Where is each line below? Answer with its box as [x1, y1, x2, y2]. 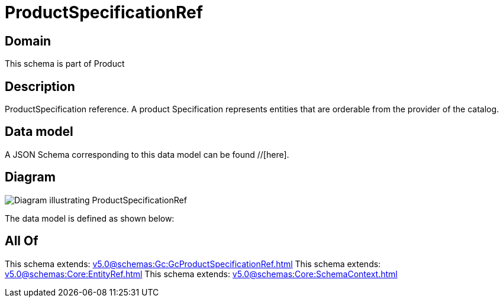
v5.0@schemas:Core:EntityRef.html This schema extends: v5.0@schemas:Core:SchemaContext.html [5, 268, 398, 279]
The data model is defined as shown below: [5, 213, 175, 223]
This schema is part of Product [5, 59, 125, 69]
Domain [5, 33, 51, 48]
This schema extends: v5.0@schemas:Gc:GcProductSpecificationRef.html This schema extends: [5, 258, 381, 269]
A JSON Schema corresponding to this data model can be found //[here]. [5, 149, 289, 160]
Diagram [5, 170, 56, 185]
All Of [5, 233, 38, 249]
